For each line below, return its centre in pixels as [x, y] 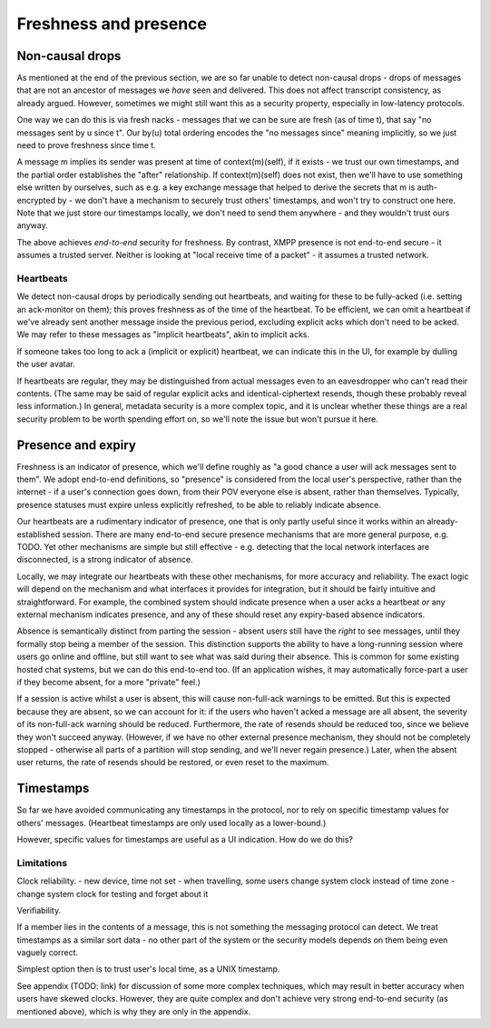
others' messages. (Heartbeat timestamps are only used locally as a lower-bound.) [171, 823]
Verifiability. [39, 910]
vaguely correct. [48, 953]
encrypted [36, 200]
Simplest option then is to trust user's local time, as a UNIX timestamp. [148, 969]
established [39, 534]
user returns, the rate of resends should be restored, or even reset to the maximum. [173, 763]
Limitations [42, 863]
